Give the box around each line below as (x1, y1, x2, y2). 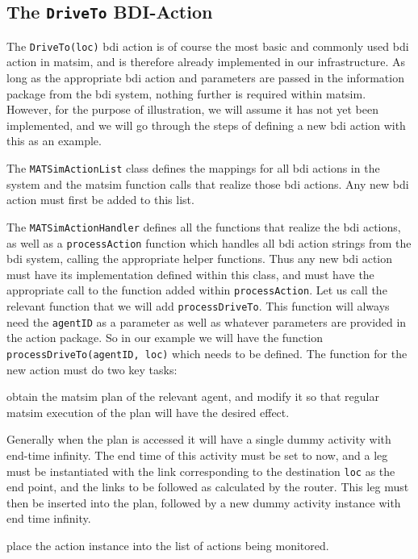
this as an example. (6, 132, 102, 149)
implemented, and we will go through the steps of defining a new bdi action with (6, 116, 406, 133)
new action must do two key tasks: (6, 361, 178, 378)
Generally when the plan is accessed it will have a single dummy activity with (6, 431, 391, 448)
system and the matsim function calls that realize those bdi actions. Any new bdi (6, 175, 409, 192)
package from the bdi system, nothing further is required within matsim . (6, 85, 366, 102)
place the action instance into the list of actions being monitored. (6, 536, 329, 553)
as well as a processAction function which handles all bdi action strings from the (6, 234, 412, 251)
